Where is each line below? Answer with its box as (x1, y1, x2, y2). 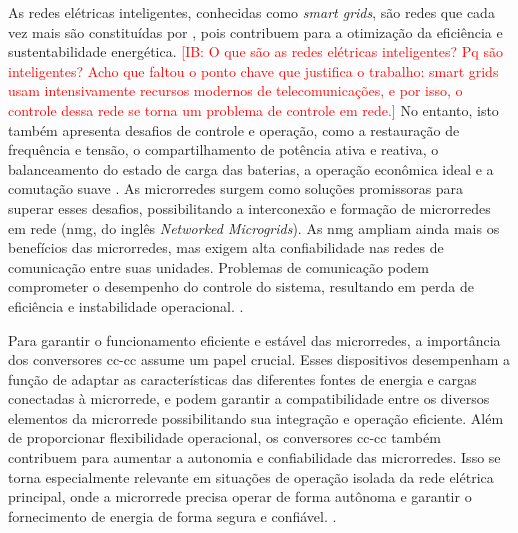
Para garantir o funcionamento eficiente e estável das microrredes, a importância (8, 329, 501, 350)
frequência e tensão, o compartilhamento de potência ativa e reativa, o (8, 139, 439, 160)
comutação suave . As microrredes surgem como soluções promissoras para (8, 178, 464, 199)
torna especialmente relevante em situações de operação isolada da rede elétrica (8, 466, 494, 487)
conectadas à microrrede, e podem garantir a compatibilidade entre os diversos (8, 388, 490, 409)
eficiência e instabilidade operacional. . (8, 295, 244, 316)
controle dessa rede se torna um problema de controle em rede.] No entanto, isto (8, 99, 499, 120)
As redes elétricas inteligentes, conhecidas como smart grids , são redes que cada (8, 2, 495, 22)
